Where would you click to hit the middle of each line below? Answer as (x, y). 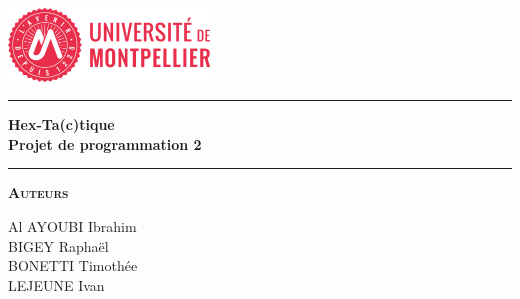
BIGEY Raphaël (58, 245)
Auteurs (38, 192)
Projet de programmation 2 (105, 143)
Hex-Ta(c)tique (61, 124)
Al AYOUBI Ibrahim (72, 225)
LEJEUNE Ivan (56, 284)
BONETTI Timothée (73, 265)
